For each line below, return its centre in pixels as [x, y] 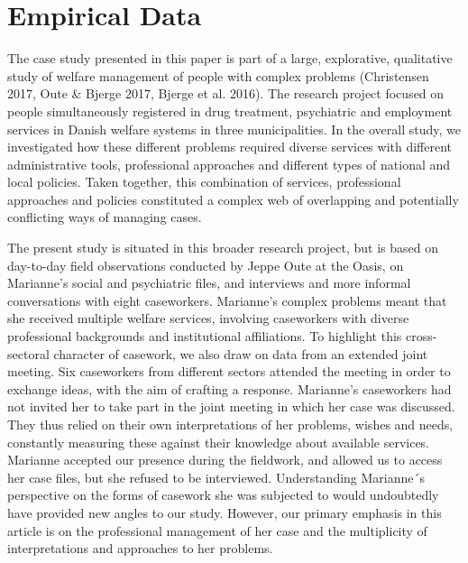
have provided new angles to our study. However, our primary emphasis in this [225, 512]
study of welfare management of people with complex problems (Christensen [218, 75]
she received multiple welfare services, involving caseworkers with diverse [208, 318]
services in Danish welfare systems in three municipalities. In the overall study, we [234, 129]
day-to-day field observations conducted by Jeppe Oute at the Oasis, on [206, 265]
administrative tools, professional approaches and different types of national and [229, 164]
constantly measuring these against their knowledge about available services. [219, 442]
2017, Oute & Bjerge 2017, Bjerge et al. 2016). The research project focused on [226, 93]
